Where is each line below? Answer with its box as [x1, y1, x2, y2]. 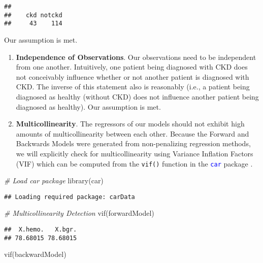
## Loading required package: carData [4, 193, 135, 201]
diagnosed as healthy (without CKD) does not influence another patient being [16, 91, 259, 102]
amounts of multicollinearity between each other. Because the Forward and [16, 128, 249, 139]
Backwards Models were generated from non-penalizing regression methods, [16, 138, 251, 149]
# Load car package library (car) [4, 175, 104, 186]
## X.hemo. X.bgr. [4, 226, 77, 233]
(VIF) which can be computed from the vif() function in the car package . [16, 158, 253, 169]
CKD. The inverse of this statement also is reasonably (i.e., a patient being [16, 81, 250, 92]
